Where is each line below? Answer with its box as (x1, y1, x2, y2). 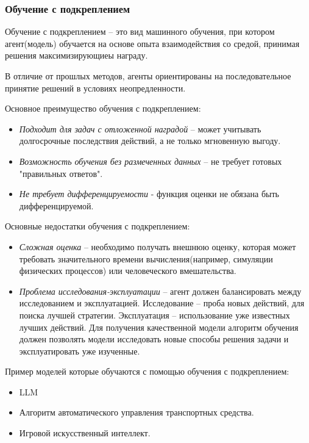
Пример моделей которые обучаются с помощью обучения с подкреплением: (5, 365, 289, 378)
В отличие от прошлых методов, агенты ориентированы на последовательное (5, 70, 291, 82)
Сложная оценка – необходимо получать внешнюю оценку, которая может (19, 240, 296, 253)
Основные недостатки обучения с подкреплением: (5, 220, 190, 232)
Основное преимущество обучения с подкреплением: (5, 102, 201, 115)
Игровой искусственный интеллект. (19, 427, 151, 439)
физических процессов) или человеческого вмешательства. (19, 264, 236, 277)
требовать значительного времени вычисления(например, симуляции (19, 252, 273, 265)
